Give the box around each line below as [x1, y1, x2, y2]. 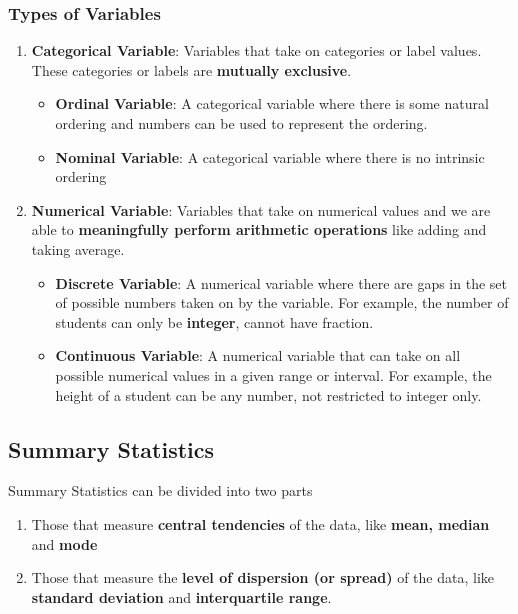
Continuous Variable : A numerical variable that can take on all [55, 345, 461, 366]
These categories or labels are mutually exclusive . [31, 59, 352, 80]
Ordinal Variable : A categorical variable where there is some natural [55, 93, 489, 114]
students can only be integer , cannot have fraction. [55, 311, 374, 332]
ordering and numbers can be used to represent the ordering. [55, 113, 428, 133]
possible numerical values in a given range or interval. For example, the [55, 364, 492, 385]
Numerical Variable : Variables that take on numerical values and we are [31, 199, 491, 220]
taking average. [31, 238, 125, 259]
